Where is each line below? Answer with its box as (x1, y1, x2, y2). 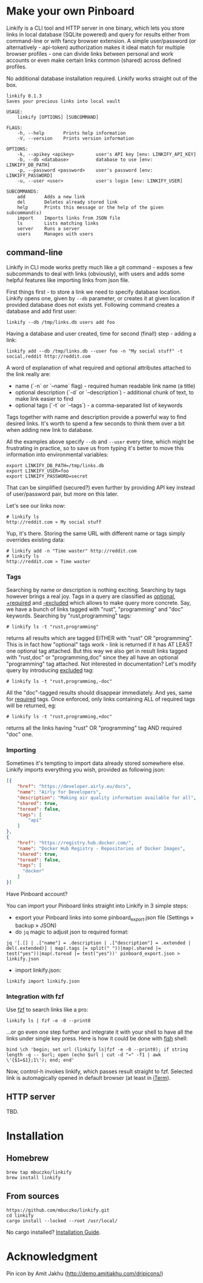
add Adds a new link (17, 194, 85, 200)
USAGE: (6, 109, 23, 115)
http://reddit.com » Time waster (6, 558, 91, 565)
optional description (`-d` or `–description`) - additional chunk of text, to (15, 388, 194, 396)
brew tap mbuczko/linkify (6, 1169, 72, 1175)
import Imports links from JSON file (17, 215, 121, 221)
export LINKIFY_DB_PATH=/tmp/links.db (6, 462, 104, 468)
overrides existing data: (6, 536, 65, 544)
